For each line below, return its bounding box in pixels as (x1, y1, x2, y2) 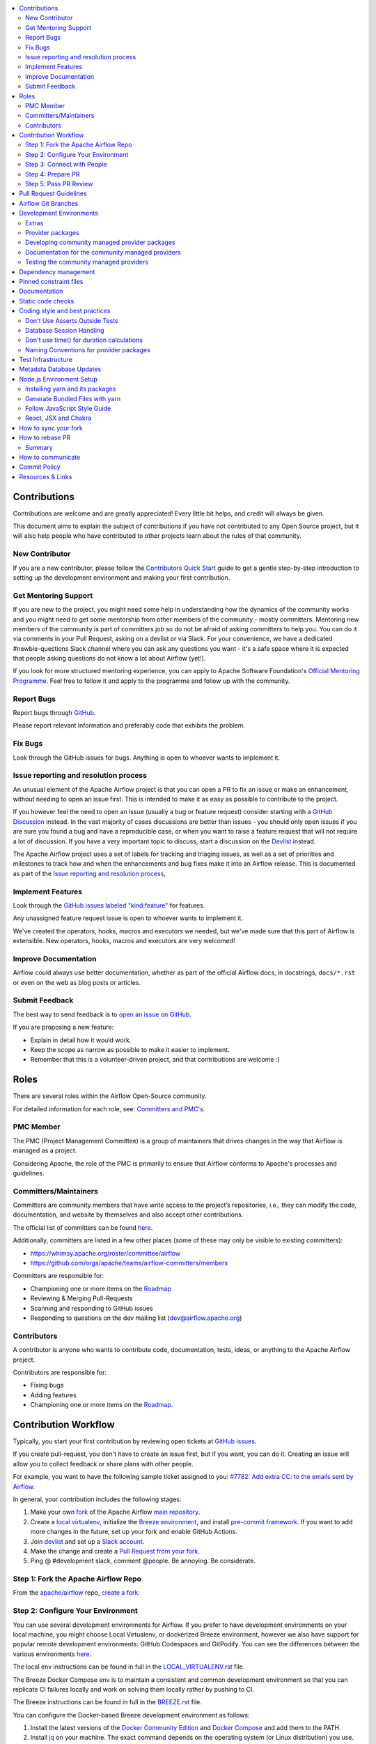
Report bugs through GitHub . (13, 708, 96, 716)
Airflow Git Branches (19, 199, 79, 207)
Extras (25, 218, 44, 227)
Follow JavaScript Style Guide (25, 405, 111, 413)
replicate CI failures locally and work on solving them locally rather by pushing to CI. (13, 1685, 254, 1693)
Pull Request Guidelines (19, 189, 87, 198)
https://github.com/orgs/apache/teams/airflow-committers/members (30, 1259, 228, 1268)
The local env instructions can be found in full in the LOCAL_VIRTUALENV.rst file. (13, 1662, 245, 1671)
